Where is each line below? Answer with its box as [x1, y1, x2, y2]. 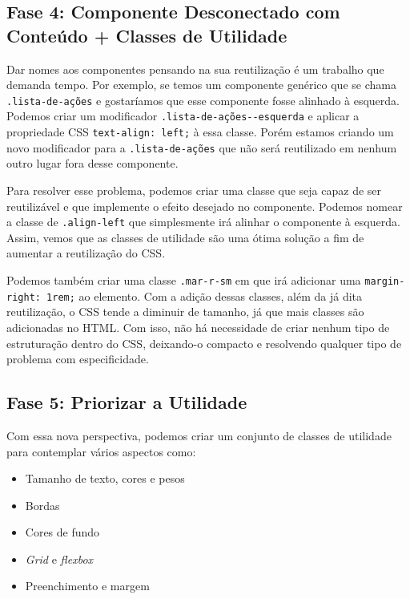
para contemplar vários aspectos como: [6, 443, 196, 459]
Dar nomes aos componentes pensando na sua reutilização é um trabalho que [6, 60, 384, 77]
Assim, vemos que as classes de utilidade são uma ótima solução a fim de [6, 229, 364, 245]
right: [6, 291, 41, 303]
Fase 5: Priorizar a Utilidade [6, 390, 247, 415]
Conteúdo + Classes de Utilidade [6, 22, 287, 47]
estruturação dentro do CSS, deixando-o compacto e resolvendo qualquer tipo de [6, 334, 402, 351]
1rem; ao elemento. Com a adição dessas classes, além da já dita [46, 287, 363, 304]
